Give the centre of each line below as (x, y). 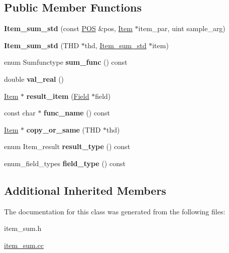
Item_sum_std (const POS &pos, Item (68, 28)
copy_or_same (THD (64, 129)
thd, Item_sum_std (116, 45)
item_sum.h (23, 228)
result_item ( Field (58, 96)
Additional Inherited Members (85, 190)
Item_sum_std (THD (42, 45)
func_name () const (77, 113)
